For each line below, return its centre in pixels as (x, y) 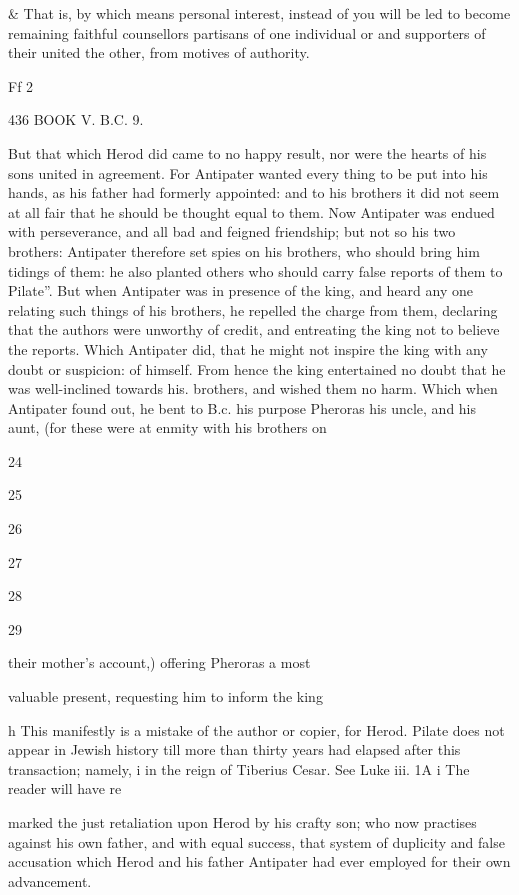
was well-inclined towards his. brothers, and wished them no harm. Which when (253, 388)
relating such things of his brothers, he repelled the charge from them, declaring (253, 309)
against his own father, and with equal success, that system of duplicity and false (256, 841)
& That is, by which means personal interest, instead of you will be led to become (259, 13)
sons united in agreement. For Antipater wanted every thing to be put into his (248, 172)
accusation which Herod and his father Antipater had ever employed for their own (259, 861)
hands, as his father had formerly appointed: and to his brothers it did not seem (254, 192)
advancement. (50, 880)
